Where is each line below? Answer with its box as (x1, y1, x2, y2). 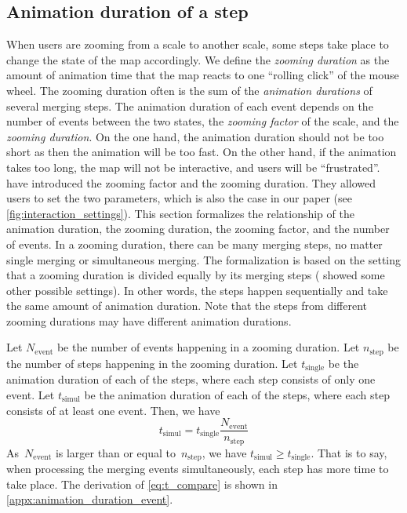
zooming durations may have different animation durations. (6, 312, 292, 329)
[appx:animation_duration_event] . (6, 491, 173, 508)
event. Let (6, 386, 55, 402)
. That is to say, (311, 444, 387, 460)
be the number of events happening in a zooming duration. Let (56, 339, 360, 355)
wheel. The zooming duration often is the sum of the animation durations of (6, 82, 372, 98)
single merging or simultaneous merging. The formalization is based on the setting (6, 251, 402, 267)
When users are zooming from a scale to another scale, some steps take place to (6, 36, 389, 53)
